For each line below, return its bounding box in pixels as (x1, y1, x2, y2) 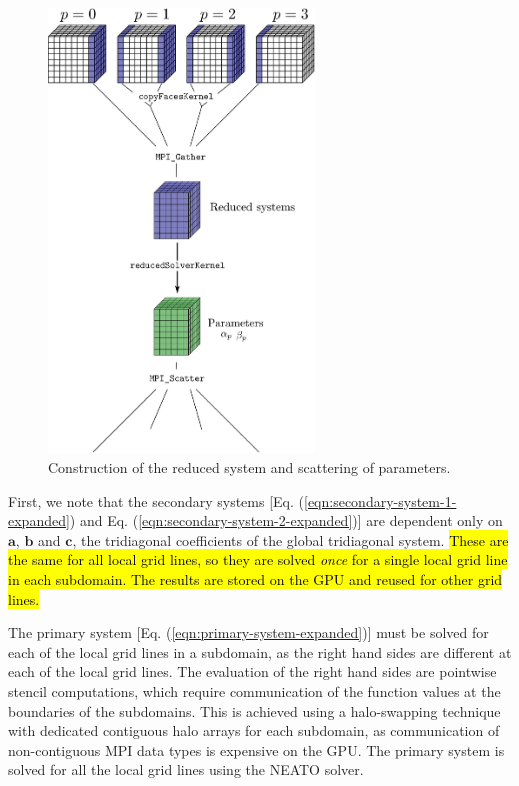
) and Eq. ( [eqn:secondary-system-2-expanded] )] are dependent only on (69, 510, 503, 531)
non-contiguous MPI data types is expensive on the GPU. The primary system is (8, 739, 505, 760)
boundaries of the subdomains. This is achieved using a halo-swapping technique (8, 700, 501, 721)
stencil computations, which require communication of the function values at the (8, 680, 501, 701)
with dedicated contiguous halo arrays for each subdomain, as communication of (8, 720, 500, 741)
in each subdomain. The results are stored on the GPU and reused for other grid (8, 569, 503, 589)
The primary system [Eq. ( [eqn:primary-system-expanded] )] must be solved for (8, 622, 489, 643)
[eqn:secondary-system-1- (304, 490, 457, 511)
